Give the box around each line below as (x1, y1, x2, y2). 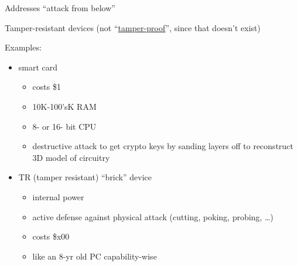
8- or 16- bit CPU (32, 120, 97, 132)
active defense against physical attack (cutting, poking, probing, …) (32, 210, 273, 223)
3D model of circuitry (32, 151, 110, 163)
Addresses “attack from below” (5, 2, 115, 14)
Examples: (5, 41, 42, 53)
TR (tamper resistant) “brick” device (18, 171, 152, 183)
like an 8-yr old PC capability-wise (32, 250, 157, 262)
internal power (32, 190, 84, 203)
